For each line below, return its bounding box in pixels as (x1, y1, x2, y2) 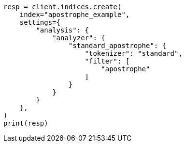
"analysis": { (36, 26, 89, 34)
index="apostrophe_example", (19, 11, 130, 18)
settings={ (19, 18, 61, 26)
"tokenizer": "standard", (85, 49, 183, 57)
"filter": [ (85, 57, 130, 65)
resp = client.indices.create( (3, 3, 122, 11)
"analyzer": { (52, 34, 105, 42)
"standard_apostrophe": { (68, 42, 167, 49)
